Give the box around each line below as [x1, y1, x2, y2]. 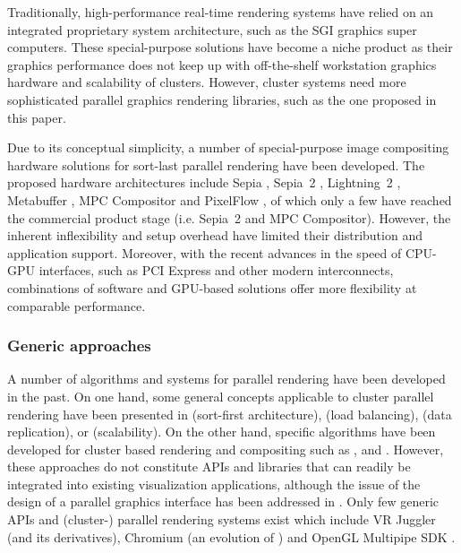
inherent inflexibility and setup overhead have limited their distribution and [7, 226, 423, 245]
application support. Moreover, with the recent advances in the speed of [7, 243, 402, 262]
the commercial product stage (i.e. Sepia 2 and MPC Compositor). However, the [7, 208, 451, 227]
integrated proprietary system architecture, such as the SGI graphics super [7, 20, 417, 39]
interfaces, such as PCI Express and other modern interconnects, [38, 261, 394, 280]
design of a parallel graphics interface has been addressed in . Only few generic [7, 492, 440, 511]
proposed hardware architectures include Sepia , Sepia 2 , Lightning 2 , [7, 173, 401, 192]
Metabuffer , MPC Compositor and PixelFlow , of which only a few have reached [7, 190, 452, 209]
